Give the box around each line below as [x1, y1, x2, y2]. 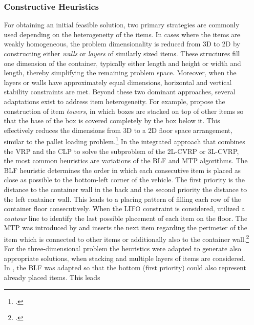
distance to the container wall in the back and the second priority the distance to [4, 184, 247, 194]
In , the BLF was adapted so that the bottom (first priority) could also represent [4, 262, 246, 273]
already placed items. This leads [4, 272, 100, 282]
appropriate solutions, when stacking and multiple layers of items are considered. [4, 253, 246, 263]
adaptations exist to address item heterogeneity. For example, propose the [4, 96, 225, 106]
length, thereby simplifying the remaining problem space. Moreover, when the [4, 67, 236, 78]
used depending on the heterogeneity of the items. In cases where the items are [4, 29, 240, 39]
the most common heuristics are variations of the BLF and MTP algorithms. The [4, 155, 248, 166]
